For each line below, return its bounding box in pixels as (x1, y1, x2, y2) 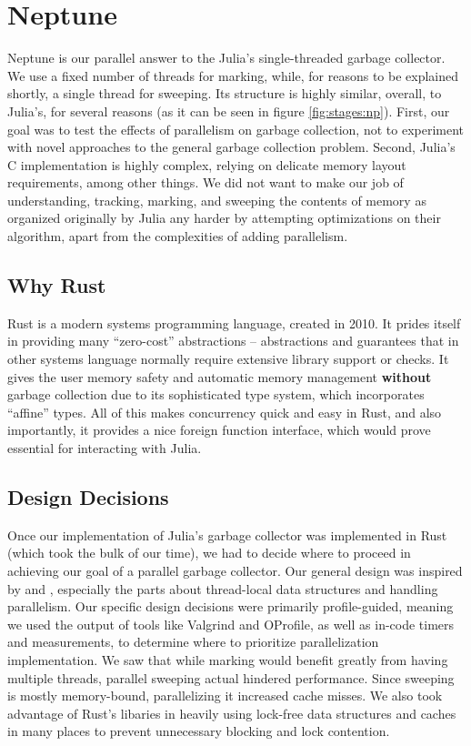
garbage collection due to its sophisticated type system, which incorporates (7, 385, 425, 404)
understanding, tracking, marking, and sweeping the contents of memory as (7, 190, 426, 209)
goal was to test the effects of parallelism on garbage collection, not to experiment (7, 119, 465, 138)
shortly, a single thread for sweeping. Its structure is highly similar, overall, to (7, 84, 442, 103)
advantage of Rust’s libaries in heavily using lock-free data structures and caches (7, 703, 456, 722)
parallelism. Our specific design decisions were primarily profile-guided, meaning (7, 597, 454, 616)
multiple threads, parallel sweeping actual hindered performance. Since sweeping (7, 668, 455, 687)
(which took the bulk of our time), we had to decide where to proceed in (7, 543, 411, 562)
